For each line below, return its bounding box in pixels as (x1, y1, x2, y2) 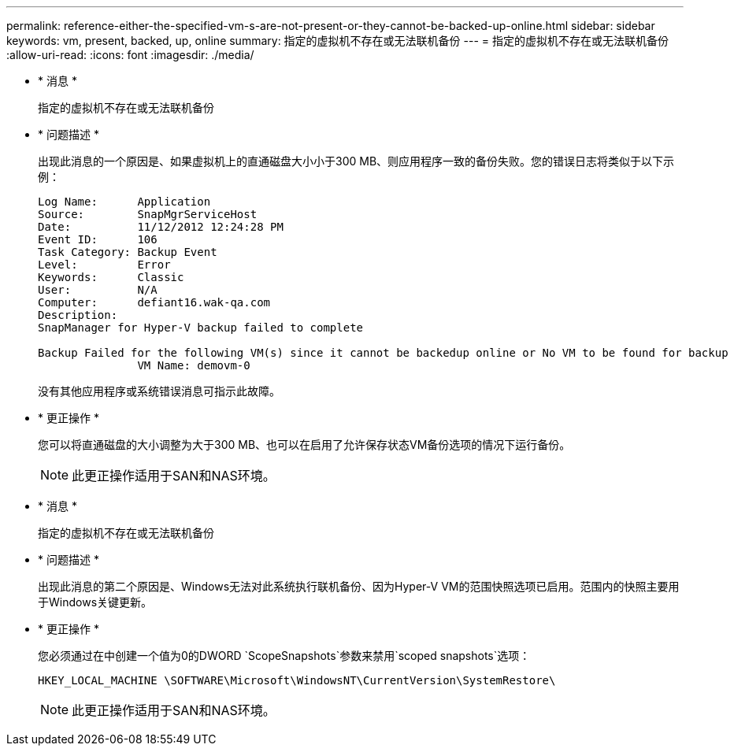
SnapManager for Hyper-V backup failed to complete (38, 321, 364, 334)
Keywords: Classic (38, 271, 184, 283)
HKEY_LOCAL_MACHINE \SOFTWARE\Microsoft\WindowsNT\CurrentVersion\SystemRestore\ (38, 674, 556, 687)
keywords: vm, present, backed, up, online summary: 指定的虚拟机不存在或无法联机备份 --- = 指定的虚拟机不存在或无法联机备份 (6, 34, 669, 47)
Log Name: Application (38, 195, 211, 208)
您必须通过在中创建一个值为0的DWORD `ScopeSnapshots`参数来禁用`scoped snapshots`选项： (38, 649, 531, 662)
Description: (38, 309, 118, 321)
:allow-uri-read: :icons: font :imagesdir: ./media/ (6, 48, 254, 61)
